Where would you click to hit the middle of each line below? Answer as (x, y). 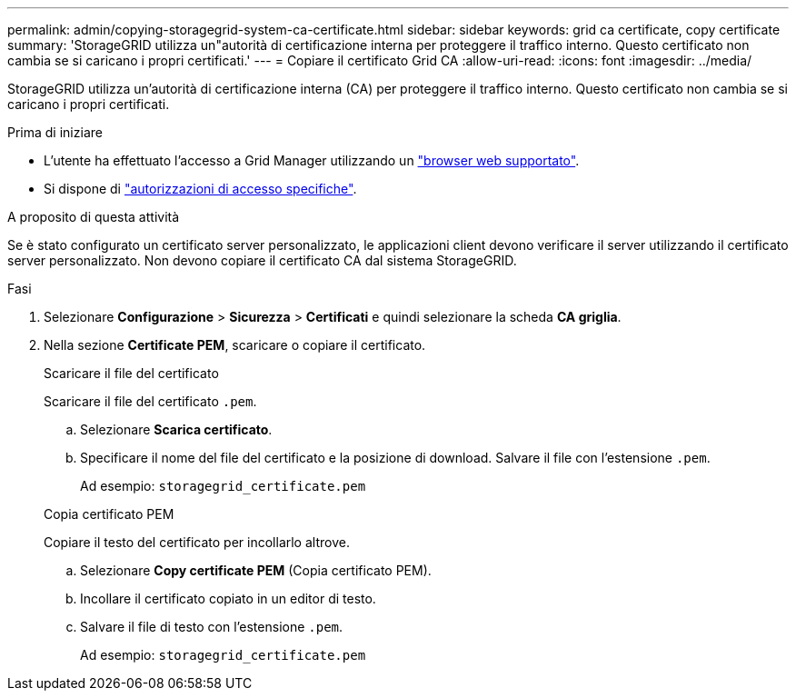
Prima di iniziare (55, 132)
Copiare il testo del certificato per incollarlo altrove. (197, 542)
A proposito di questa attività (94, 217)
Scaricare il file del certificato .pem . (150, 401)
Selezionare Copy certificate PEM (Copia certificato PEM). (256, 570)
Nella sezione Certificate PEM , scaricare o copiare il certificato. (235, 345)
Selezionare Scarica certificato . (176, 429)
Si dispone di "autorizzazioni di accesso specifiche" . (200, 189)
